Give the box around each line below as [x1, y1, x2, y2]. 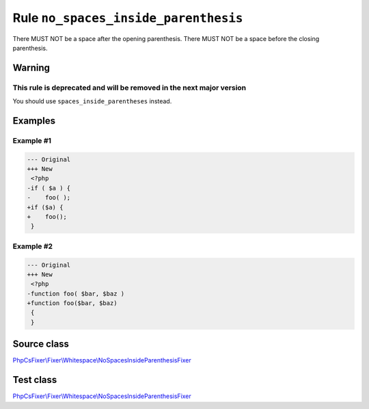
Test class [12, 374, 57, 386]
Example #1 [12, 135, 51, 145]
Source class [12, 339, 70, 350]
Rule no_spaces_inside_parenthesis [12, 10, 243, 25]
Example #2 [12, 241, 53, 251]
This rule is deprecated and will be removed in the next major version [12, 83, 247, 92]
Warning [12, 62, 51, 73]
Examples [12, 115, 56, 127]
